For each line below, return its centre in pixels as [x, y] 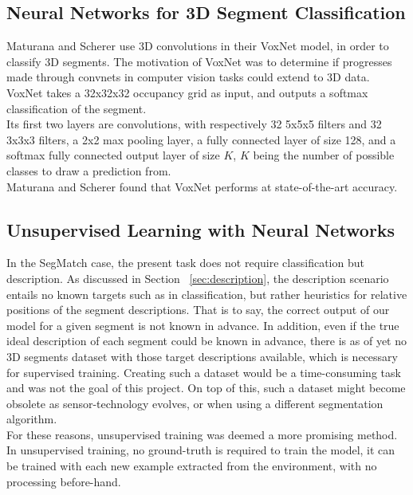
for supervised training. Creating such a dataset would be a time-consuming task [204, 372]
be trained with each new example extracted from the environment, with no [192, 466]
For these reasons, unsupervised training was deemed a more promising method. [202, 434]
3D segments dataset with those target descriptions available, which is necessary [202, 356]
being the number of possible [324, 155]
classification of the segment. [77, 108]
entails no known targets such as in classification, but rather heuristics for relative [207, 294]
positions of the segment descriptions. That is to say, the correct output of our [198, 310]
